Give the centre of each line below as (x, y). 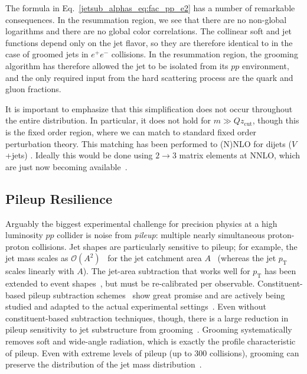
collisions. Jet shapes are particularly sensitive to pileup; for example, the (165, 246)
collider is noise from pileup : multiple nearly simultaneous (161, 235)
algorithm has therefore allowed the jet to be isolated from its (117, 65)
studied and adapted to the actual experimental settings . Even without (136, 306)
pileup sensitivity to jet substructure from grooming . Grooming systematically (149, 329)
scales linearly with (40, 271)
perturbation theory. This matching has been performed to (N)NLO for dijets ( (148, 143)
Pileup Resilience (59, 198)
